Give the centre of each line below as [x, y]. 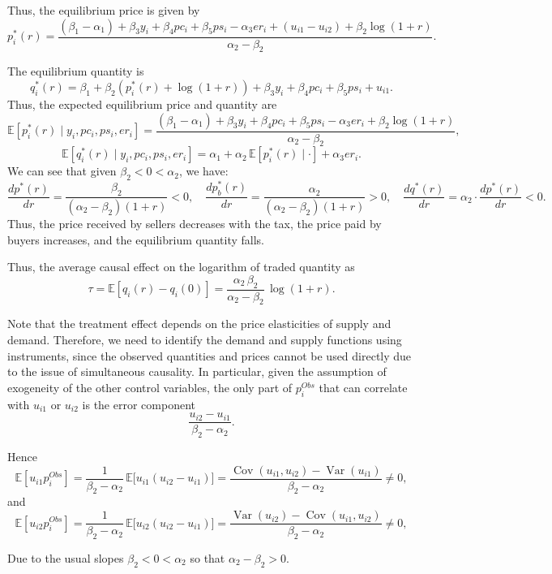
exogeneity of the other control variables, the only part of [150, 387]
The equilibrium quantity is [76, 71]
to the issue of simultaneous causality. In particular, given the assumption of [197, 371]
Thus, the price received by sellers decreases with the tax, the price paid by [195, 223]
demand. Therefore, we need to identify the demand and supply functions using [205, 339]
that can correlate [363, 387]
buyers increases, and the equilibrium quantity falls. [136, 239]
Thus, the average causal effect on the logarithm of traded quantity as [181, 267]
